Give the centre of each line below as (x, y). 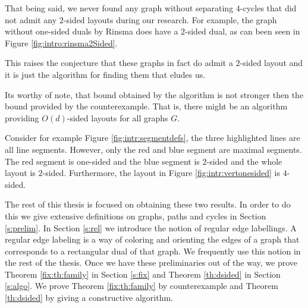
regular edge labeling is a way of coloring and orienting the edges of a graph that (152, 239)
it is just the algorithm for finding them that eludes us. (105, 74)
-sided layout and (271, 63)
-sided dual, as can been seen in (243, 31)
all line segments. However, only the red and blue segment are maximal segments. (153, 149)
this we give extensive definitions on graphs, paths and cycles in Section (136, 216)
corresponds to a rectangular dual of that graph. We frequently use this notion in (153, 251)
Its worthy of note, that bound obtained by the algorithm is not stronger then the (154, 94)
